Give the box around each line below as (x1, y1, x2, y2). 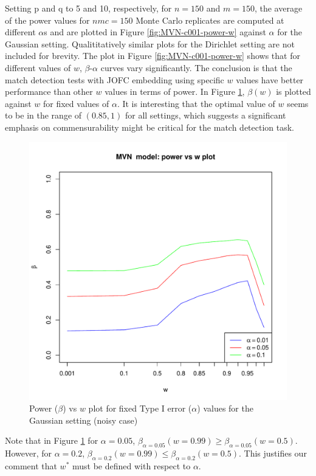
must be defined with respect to (72, 459, 191, 472)
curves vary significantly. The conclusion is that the (100, 61, 292, 74)
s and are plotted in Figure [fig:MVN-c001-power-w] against (44, 26, 266, 38)
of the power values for (5, 13, 90, 26)
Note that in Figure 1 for (5, 434, 98, 447)
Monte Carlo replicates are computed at (136, 13, 284, 26)
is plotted (276, 85, 311, 98)
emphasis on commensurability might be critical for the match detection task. (5, 120, 295, 133)
